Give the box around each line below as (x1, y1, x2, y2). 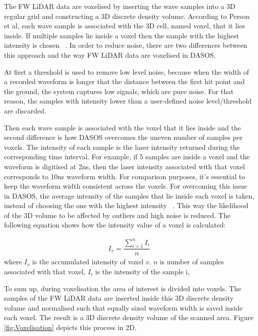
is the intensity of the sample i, (95, 266, 190, 277)
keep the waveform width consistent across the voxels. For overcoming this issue (4, 181, 247, 191)
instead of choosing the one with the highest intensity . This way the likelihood (4, 200, 249, 211)
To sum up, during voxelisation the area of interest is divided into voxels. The (4, 283, 241, 293)
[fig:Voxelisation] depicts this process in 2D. (4, 322, 137, 332)
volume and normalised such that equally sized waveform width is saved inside (4, 302, 243, 313)
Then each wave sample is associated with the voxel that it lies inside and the (4, 122, 241, 132)
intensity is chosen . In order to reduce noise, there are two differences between (4, 40, 248, 50)
